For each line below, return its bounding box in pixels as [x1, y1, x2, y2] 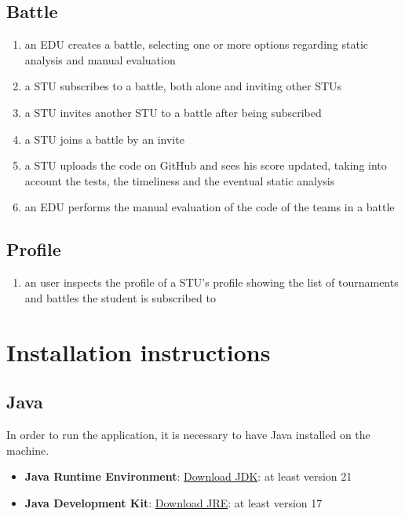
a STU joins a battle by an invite [24, 130, 184, 147]
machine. [6, 441, 49, 458]
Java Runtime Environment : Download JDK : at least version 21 [24, 468, 352, 485]
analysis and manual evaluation [24, 51, 176, 68]
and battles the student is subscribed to [24, 289, 216, 306]
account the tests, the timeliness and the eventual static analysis [24, 172, 335, 188]
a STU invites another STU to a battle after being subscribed [24, 104, 322, 120]
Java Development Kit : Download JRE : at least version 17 [24, 494, 323, 511]
